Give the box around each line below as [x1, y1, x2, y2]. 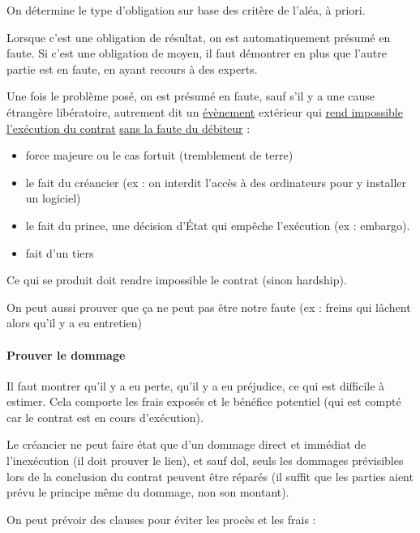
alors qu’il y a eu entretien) [6, 314, 142, 331]
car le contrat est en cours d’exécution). [6, 408, 204, 425]
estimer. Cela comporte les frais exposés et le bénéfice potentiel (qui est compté [6, 393, 401, 410]
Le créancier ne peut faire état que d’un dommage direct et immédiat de [6, 436, 366, 453]
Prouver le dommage [6, 346, 126, 363]
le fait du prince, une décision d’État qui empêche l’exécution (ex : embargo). [25, 216, 410, 233]
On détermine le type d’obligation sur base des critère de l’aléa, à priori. [6, 2, 366, 18]
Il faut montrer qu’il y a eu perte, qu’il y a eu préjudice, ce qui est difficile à [6, 377, 385, 394]
